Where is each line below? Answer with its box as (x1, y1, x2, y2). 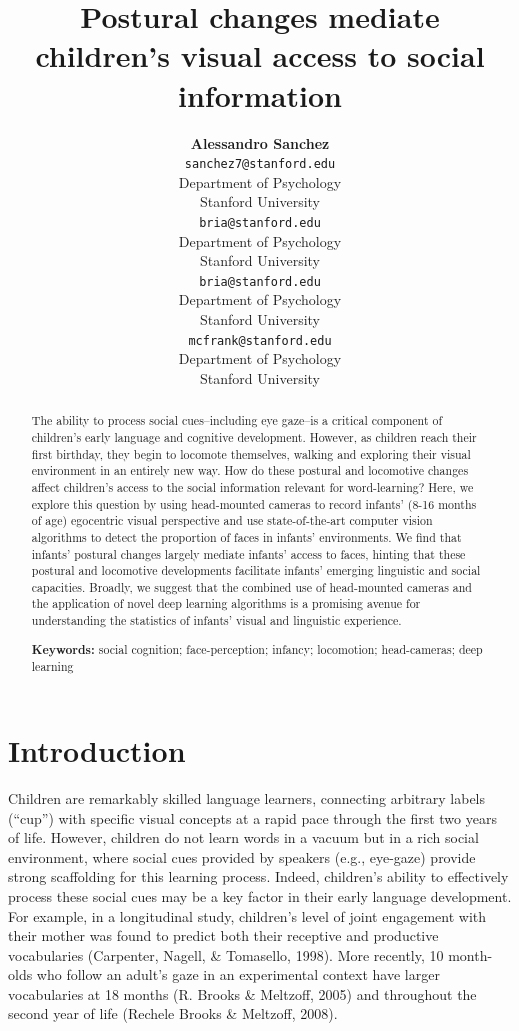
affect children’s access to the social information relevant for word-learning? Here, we (31, 478, 474, 495)
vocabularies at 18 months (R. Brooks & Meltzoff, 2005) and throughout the (8, 983, 477, 1004)
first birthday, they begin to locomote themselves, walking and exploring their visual (31, 445, 471, 462)
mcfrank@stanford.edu (188, 333, 332, 348)
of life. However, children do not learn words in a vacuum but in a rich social (8, 827, 479, 848)
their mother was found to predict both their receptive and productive (8, 925, 439, 946)
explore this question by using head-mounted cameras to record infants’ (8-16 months (31, 495, 477, 512)
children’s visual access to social (35, 35, 485, 76)
